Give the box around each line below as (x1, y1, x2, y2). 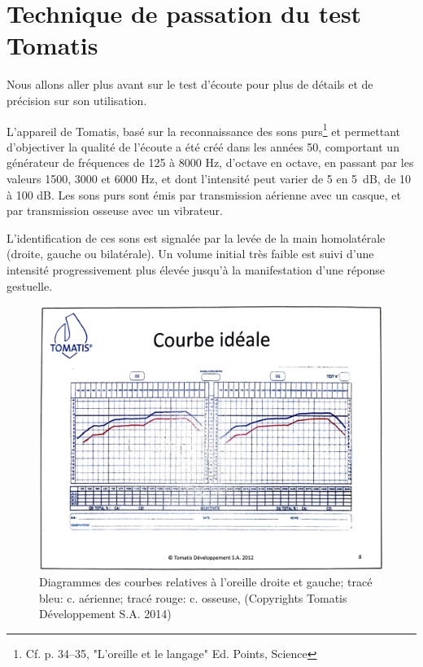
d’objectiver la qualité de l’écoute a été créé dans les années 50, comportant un (7, 138, 399, 155)
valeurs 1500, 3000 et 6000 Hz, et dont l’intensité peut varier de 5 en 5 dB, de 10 (7, 169, 412, 186)
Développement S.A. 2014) (39, 605, 172, 622)
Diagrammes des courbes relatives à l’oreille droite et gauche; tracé (39, 573, 373, 590)
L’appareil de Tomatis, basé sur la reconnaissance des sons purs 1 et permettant (7, 120, 401, 139)
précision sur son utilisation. (7, 91, 147, 108)
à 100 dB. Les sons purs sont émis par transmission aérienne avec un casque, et (7, 186, 402, 203)
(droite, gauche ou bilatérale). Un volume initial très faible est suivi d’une (7, 245, 374, 262)
